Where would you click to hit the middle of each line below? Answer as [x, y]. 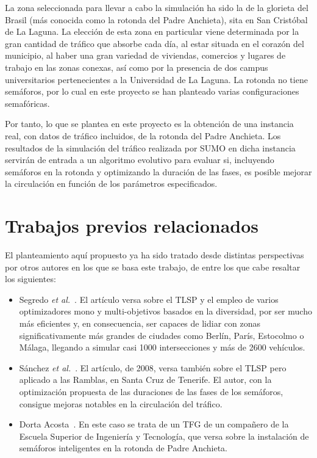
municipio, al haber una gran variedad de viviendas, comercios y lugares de [145, 55]
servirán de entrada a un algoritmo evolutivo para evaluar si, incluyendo [140, 160]
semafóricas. [27, 103]
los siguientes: [30, 279]
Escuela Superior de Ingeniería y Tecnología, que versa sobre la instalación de [164, 436]
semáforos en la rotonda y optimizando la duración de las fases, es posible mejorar [158, 171]
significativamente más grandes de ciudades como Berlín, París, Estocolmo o [162, 335]
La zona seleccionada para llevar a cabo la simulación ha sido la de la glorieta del [157, 7]
